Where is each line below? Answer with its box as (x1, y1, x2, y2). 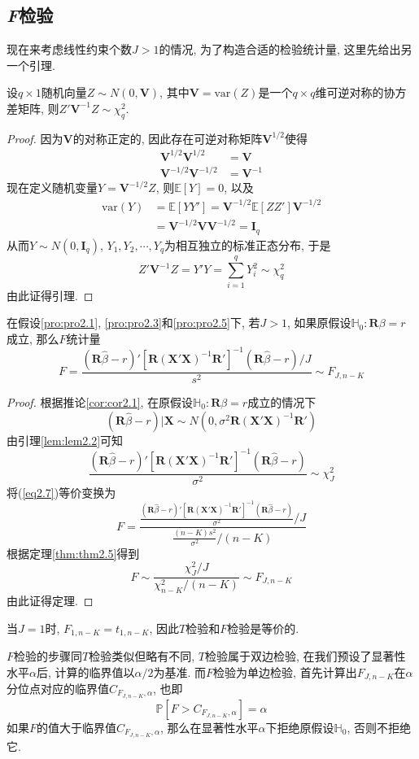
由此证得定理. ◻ (7, 591, 94, 609)
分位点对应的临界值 (7, 680, 109, 697)
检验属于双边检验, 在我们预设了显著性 (204, 647, 406, 664)
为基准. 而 (153, 663, 207, 680)
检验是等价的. (227, 619, 299, 636)
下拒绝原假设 (265, 718, 334, 735)
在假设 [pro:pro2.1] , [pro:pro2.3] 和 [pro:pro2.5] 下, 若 (7, 314, 260, 331)
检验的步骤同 (14, 647, 83, 664)
